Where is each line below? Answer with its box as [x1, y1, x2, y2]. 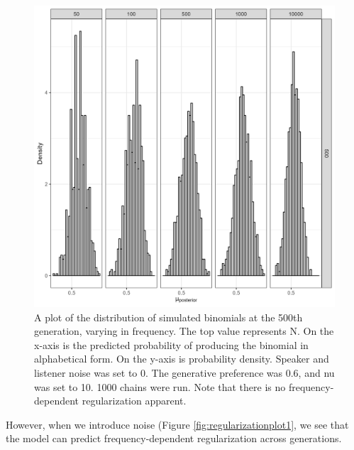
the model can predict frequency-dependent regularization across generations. [6, 431, 342, 446]
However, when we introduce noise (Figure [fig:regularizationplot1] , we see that [6, 417, 349, 432]
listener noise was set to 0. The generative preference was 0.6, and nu [34, 365, 335, 380]
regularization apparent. [82, 393, 187, 408]
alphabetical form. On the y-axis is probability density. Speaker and [34, 351, 329, 366]
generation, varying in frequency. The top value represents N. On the [34, 323, 334, 338]
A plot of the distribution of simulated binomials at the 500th [34, 309, 303, 324]
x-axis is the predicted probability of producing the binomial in [34, 337, 309, 352]
